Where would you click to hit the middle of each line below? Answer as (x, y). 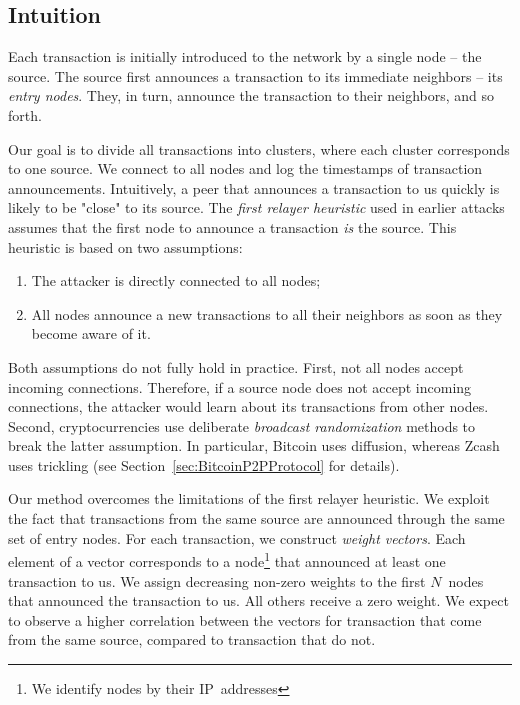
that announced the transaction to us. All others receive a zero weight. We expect (258, 600)
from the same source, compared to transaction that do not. (192, 639)
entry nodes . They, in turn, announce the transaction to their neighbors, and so (251, 95)
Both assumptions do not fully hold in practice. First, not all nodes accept (236, 366)
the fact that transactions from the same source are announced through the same (256, 518)
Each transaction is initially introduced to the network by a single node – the (245, 56)
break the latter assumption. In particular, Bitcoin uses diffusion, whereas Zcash (254, 445)
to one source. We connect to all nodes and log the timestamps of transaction (245, 168)
